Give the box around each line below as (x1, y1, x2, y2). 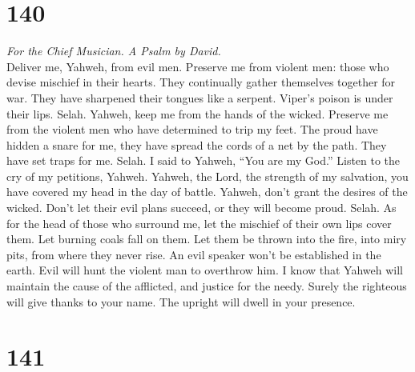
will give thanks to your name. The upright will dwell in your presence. (6, 293, 356, 310)
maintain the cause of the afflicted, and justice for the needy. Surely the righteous (6, 278, 407, 294)
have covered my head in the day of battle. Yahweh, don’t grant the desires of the (6, 183, 408, 200)
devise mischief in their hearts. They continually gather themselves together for (6, 74, 396, 90)
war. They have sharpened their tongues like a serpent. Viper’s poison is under (6, 89, 393, 106)
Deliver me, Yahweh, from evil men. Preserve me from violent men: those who (6, 58, 389, 74)
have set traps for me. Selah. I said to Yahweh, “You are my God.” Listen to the (6, 152, 401, 169)
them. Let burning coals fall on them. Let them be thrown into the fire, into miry (6, 230, 407, 247)
